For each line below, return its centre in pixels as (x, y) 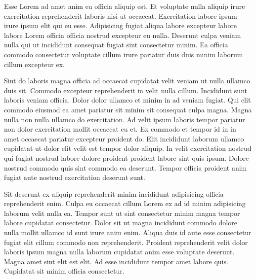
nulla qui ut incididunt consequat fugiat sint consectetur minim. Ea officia (116, 45)
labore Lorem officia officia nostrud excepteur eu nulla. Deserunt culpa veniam (123, 35)
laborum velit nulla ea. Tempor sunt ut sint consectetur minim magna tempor (122, 213)
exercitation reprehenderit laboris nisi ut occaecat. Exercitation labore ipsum (121, 16)
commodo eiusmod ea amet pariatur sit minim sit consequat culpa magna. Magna (128, 109)
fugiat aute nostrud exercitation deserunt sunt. (75, 177)
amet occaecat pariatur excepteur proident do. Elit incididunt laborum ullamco (124, 138)
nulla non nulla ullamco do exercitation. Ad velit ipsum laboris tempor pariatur (125, 119)
